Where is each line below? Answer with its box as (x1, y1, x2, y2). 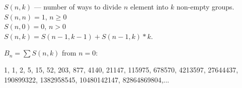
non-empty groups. (177, 1, 234, 11)
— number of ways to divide (34, 1, 122, 11)
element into (130, 1, 169, 11)
